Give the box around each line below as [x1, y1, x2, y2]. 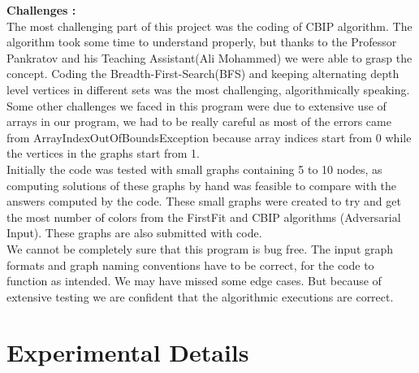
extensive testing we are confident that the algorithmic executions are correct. [6, 288, 394, 305]
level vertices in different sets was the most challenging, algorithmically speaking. [6, 80, 410, 98]
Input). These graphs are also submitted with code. [6, 224, 262, 241]
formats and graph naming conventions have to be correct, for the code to [6, 256, 374, 273]
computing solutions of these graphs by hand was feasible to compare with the [6, 176, 397, 193]
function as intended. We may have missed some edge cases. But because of [6, 272, 382, 289]
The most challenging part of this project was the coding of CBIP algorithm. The [6, 17, 413, 34]
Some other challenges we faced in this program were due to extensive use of [6, 97, 387, 114]
